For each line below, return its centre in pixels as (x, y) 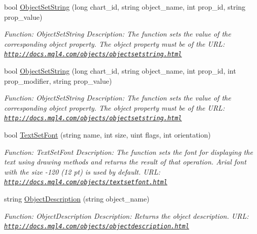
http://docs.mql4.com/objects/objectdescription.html (97, 227)
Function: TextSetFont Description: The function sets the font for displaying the (128, 152)
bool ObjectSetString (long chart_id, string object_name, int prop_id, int (120, 71)
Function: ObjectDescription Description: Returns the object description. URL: (126, 215)
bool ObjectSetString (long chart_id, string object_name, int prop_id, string (125, 7)
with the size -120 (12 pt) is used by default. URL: (82, 171)
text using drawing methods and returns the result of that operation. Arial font (125, 162)
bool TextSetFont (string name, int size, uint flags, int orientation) (107, 135)
